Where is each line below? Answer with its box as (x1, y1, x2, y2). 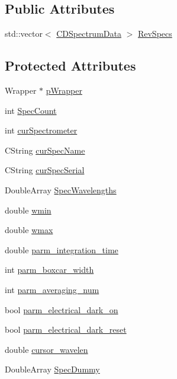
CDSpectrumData (56, 27, 121, 40)
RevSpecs (137, 27, 172, 40)
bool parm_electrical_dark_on (5, 303, 118, 316)
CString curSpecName (5, 144, 85, 156)
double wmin (5, 203, 52, 216)
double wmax (5, 224, 53, 236)
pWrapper (46, 84, 82, 96)
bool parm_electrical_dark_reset (5, 323, 127, 336)
